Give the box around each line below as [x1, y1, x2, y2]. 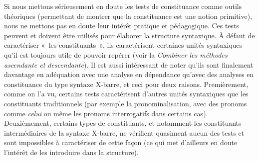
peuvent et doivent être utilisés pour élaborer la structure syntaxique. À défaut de [4, 30, 255, 40]
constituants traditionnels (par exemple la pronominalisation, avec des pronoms [4, 98, 247, 108]
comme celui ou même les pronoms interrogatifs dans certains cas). [4, 108, 208, 118]
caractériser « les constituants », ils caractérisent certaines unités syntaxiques [4, 40, 243, 50]
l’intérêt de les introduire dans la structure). [4, 147, 139, 157]
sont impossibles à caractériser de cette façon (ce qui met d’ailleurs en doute [4, 137, 238, 148]
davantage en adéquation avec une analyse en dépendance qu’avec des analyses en [4, 69, 254, 80]
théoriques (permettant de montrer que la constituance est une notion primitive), [4, 10, 253, 21]
